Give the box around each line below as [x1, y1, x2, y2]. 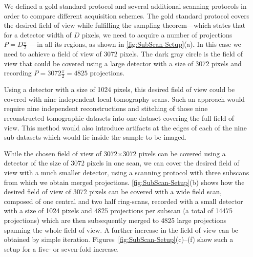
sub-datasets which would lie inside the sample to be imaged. [4, 132, 187, 142]
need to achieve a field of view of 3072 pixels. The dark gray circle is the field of [4, 49, 243, 59]
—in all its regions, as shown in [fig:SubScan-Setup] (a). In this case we [30, 39, 241, 49]
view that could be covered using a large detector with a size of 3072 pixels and [4, 58, 242, 68]
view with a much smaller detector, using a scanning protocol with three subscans [4, 167, 249, 177]
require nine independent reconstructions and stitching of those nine [4, 103, 208, 113]
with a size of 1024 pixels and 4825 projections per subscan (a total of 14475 [4, 205, 232, 216]
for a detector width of [4, 29, 72, 39]
